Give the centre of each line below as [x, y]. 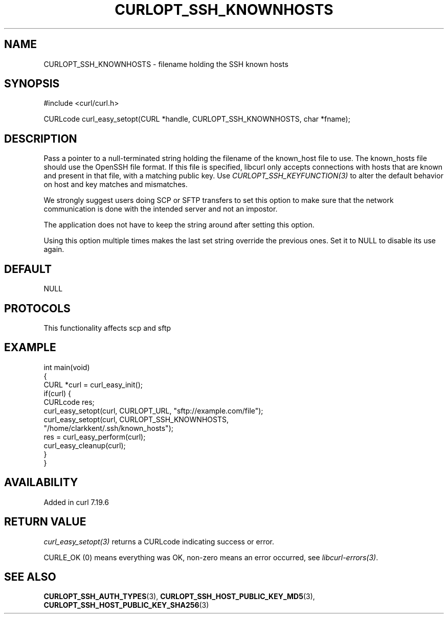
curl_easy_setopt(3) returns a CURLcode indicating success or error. [159, 541]
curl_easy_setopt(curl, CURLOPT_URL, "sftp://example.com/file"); [153, 410]
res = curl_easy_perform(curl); [95, 437]
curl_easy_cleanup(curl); [85, 445]
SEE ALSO [30, 577]
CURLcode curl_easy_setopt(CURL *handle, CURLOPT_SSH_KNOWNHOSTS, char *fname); [197, 119]
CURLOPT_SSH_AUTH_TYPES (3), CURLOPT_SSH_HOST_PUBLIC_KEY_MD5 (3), [179, 597]
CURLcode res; [69, 402]
